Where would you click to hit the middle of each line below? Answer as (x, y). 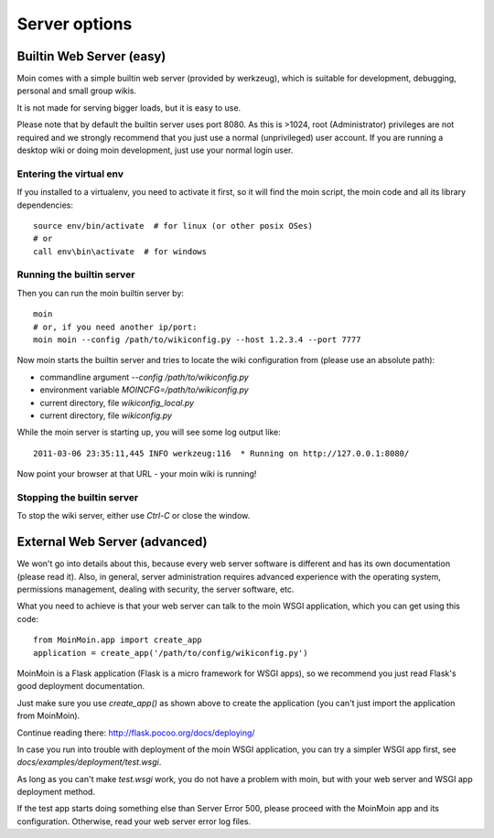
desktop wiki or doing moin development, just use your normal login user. (155, 150)
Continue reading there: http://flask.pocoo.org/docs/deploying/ (136, 733)
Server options (75, 24)
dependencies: (45, 205)
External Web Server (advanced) (112, 542)
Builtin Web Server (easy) (91, 56)
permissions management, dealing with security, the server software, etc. (156, 589)
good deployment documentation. (81, 686)
